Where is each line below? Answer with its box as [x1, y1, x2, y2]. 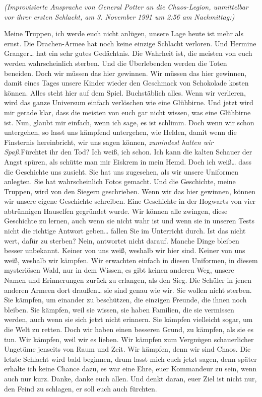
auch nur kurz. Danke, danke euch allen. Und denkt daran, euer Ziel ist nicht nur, [4, 373, 257, 383]
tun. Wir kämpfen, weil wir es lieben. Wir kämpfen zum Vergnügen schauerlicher [4, 334, 254, 344]
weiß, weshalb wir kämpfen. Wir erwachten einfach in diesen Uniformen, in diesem [4, 255, 258, 265]
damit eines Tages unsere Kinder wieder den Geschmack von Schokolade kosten [4, 77, 249, 88]
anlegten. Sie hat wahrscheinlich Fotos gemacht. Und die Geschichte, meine [4, 176, 236, 187]
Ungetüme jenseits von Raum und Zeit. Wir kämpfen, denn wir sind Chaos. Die [4, 344, 251, 354]
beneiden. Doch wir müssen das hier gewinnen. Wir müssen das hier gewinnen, [4, 67, 247, 78]
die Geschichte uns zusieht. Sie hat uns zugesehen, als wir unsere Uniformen [4, 166, 239, 177]
